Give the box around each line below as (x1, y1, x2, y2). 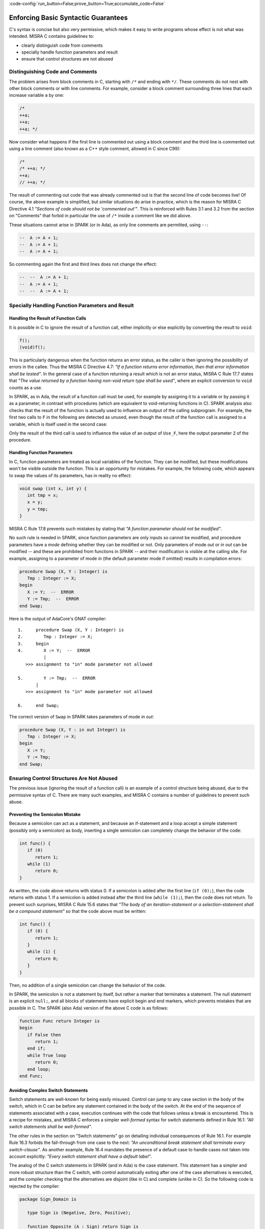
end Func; (19, 1073, 43, 1079)
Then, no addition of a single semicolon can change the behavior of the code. (9, 982, 166, 988)
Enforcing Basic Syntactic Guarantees (9, 13, 128, 22)
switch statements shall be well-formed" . (9, 1124, 93, 1130)
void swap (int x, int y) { (19, 486, 87, 491)
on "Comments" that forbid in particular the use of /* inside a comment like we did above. (9, 213, 191, 219)
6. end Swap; (18, 703, 59, 708)
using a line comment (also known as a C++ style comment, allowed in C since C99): (9, 146, 181, 151)
